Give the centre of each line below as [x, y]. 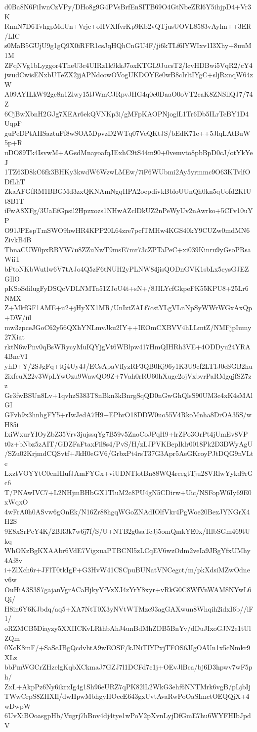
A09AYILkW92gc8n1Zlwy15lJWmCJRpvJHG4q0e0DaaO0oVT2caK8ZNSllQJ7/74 [129, 94]
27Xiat [15, 337]
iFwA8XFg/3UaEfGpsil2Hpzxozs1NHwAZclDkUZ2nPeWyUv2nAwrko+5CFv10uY [129, 210]
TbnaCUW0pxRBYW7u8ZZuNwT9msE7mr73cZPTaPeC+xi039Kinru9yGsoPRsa [128, 249]
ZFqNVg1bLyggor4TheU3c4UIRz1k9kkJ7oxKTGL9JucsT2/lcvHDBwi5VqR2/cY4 [128, 65]
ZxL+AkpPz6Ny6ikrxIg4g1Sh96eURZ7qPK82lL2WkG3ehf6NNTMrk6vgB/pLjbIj [128, 686]
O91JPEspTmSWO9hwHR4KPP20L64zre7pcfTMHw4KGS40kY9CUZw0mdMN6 [127, 230]
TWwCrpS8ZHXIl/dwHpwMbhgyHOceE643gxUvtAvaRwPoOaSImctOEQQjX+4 [127, 696]
